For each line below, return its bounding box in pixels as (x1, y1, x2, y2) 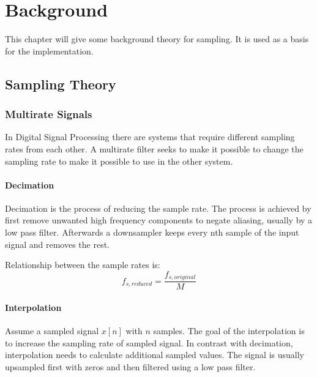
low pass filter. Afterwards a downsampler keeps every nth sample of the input (5, 226, 299, 239)
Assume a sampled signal (5, 324, 99, 337)
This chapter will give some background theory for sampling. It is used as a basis (5, 32, 309, 45)
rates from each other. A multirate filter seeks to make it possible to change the (5, 142, 304, 155)
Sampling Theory (5, 74, 116, 93)
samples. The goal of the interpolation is (153, 324, 305, 337)
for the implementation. (5, 44, 94, 57)
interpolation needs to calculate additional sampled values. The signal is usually (5, 348, 304, 361)
